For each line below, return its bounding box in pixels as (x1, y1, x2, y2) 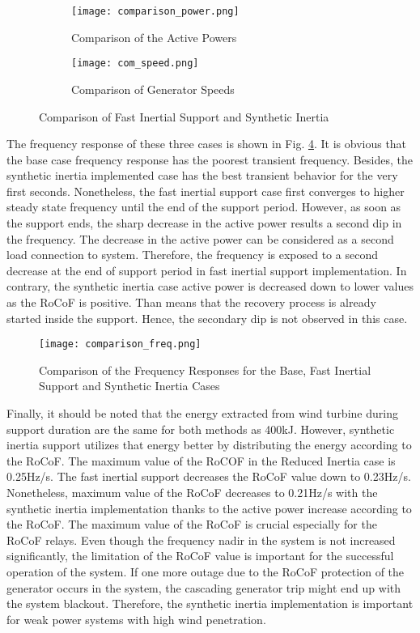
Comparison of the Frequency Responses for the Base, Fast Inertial (39, 361, 371, 378)
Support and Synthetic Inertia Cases (39, 377, 220, 394)
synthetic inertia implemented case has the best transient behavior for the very (6, 167, 398, 184)
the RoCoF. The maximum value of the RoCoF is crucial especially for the (6, 516, 377, 533)
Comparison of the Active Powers (71, 28, 237, 45)
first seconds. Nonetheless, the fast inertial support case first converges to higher (6, 182, 405, 199)
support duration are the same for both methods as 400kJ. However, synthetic (6, 420, 395, 437)
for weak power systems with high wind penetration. (6, 610, 266, 627)
